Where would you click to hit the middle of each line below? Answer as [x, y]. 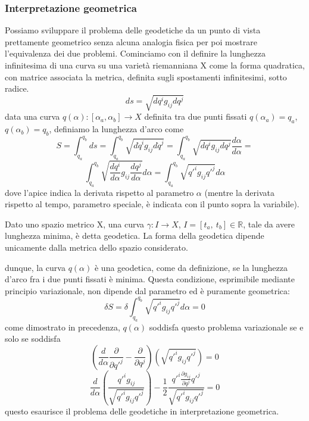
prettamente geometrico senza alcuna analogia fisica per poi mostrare [131, 41]
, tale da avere [269, 224]
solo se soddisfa [33, 339]
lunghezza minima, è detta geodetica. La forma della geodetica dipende [135, 236]
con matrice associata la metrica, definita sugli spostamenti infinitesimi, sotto [146, 77]
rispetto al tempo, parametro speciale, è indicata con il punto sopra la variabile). [152, 204]
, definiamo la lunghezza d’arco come [116, 129]
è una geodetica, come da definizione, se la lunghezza [191, 267]
